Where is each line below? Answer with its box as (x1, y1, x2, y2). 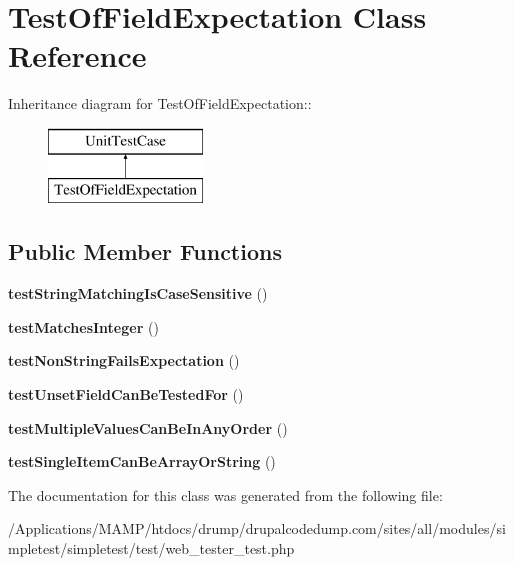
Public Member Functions (8, 236, 282, 267)
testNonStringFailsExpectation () (8, 350, 240, 371)
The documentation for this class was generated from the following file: (8, 484, 443, 505)
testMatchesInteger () (8, 316, 159, 337)
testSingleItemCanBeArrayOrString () (8, 451, 276, 472)
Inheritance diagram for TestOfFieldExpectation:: (8, 93, 312, 114)
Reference (8, 35, 147, 76)
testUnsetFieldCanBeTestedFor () (8, 384, 244, 405)
